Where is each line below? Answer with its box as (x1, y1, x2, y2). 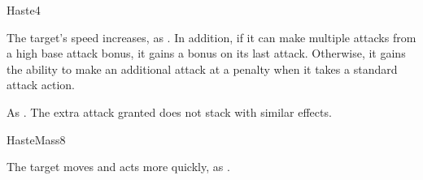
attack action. (7, 76, 75, 93)
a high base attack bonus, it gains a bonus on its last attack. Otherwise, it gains (7, 45, 406, 62)
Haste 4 (7, 2, 41, 18)
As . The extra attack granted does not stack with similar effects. (7, 103, 332, 120)
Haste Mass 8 (7, 131, 66, 148)
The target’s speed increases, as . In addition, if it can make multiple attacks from (7, 28, 416, 45)
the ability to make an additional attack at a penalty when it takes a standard (7, 60, 398, 77)
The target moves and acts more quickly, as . (7, 158, 230, 175)
